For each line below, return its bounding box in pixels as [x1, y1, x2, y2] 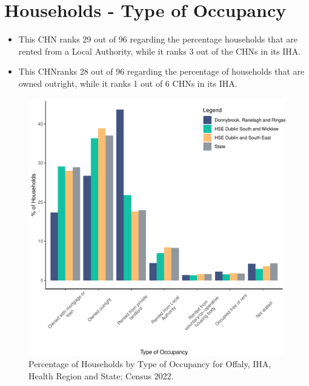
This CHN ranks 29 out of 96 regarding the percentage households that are [18, 33, 297, 46]
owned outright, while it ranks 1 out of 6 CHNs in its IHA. [18, 76, 238, 89]
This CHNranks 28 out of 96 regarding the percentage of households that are [18, 65, 305, 78]
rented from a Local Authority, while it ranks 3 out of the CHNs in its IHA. [18, 44, 301, 57]
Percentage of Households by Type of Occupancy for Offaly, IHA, [28, 357, 271, 370]
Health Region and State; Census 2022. [28, 369, 174, 382]
